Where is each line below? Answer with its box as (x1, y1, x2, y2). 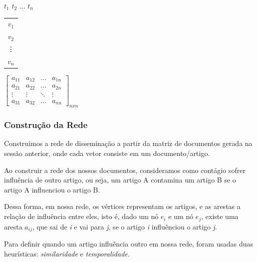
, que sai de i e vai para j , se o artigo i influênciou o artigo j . (32, 221, 217, 231)
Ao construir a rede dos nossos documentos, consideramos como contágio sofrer (4, 164, 246, 175)
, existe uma (201, 211, 239, 221)
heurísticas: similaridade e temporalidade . (4, 248, 130, 258)
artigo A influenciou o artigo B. (4, 184, 100, 194)
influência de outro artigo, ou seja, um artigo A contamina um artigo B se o (4, 174, 236, 185)
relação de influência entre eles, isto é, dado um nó (4, 211, 159, 221)
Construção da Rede (4, 118, 88, 131)
